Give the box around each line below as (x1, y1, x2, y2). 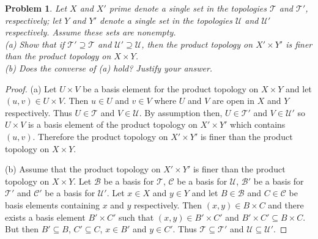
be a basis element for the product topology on (83, 82, 259, 95)
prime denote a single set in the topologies (109, 2, 267, 14)
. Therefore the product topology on (32, 130, 168, 142)
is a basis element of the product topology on (28, 118, 198, 131)
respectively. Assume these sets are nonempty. (5, 26, 176, 39)
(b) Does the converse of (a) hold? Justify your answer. (5, 61, 213, 74)
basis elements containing (5, 198, 100, 211)
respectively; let (5, 13, 62, 26)
